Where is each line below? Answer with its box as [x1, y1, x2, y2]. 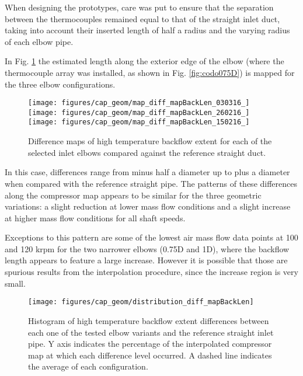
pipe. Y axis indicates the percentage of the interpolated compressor [28, 337, 272, 350]
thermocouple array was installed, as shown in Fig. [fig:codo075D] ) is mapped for [5, 66, 295, 78]
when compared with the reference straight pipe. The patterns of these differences [5, 177, 298, 189]
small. [5, 277, 26, 289]
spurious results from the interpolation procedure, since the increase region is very [5, 266, 298, 278]
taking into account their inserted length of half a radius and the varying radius [5, 24, 290, 36]
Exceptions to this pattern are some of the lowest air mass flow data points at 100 [5, 231, 298, 243]
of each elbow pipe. [5, 35, 74, 47]
